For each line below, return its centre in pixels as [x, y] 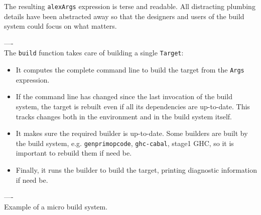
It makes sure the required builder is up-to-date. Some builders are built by [132, 133]
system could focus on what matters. [60, 26]
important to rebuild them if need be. [74, 153]
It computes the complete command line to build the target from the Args [130, 70]
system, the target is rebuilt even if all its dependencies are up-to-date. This [133, 106]
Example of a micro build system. [56, 206]
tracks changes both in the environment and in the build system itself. [124, 116]
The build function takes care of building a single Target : [94, 53]
